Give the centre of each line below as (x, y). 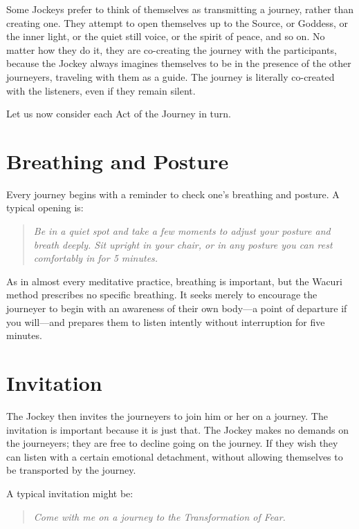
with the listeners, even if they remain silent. (101, 90)
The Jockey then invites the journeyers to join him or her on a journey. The (167, 415)
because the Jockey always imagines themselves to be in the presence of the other (179, 63)
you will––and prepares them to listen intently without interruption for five (166, 321)
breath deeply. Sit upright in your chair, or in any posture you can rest (183, 244)
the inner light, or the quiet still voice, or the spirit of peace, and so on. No (166, 36)
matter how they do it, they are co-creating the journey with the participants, (172, 49)
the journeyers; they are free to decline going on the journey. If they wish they (172, 443)
